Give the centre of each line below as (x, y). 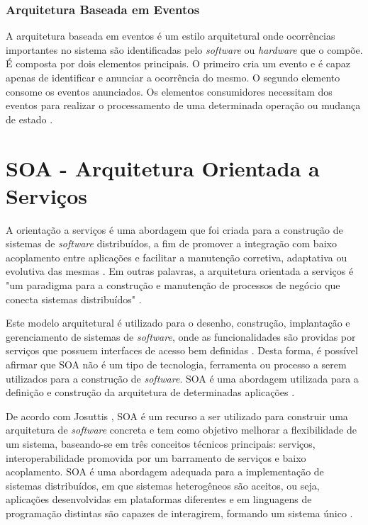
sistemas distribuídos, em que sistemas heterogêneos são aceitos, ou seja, (163, 485)
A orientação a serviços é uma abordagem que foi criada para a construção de (174, 229)
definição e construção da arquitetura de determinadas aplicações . (150, 392)
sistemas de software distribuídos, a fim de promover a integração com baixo (171, 243)
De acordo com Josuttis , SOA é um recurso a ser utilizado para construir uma (177, 416)
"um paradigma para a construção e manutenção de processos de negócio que (173, 285)
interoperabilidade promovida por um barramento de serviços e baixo (156, 457)
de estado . (29, 119)
